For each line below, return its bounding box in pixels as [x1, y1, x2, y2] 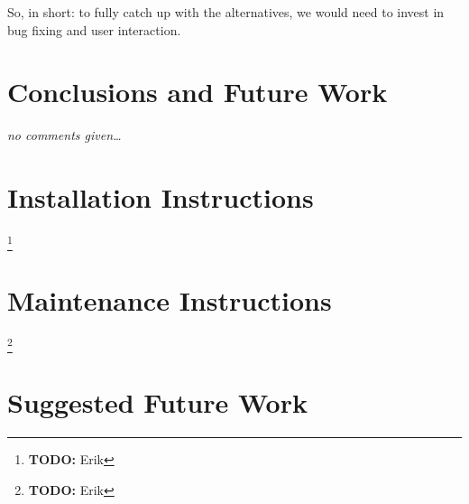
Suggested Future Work [7, 384, 308, 420]
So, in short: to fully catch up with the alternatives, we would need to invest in [7, 3, 445, 21]
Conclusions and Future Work [7, 73, 388, 110]
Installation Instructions [7, 179, 314, 216]
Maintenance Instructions [7, 281, 332, 318]
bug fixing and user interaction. [7, 20, 181, 39]
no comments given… [7, 126, 122, 145]
